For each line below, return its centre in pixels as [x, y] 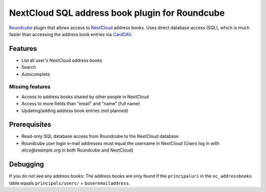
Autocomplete [36, 74]
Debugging [27, 165]
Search [29, 67]
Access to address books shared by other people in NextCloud [85, 97]
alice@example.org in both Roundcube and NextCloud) [78, 150]
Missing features [30, 87]
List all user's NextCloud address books [62, 60]
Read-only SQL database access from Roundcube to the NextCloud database [100, 136]
